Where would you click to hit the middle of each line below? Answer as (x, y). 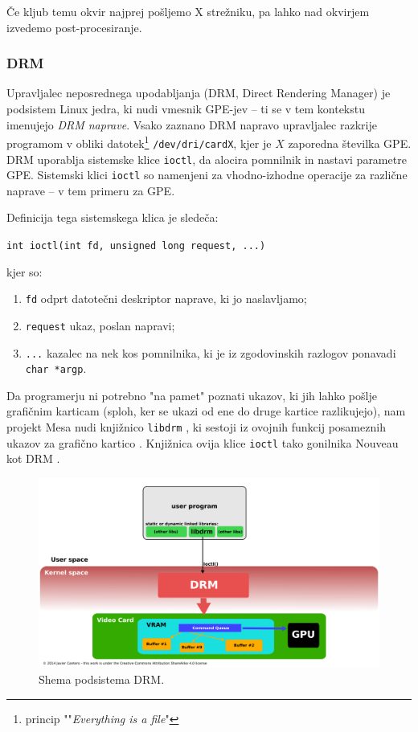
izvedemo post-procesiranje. (74, 27)
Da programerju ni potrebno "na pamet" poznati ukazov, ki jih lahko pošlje (192, 395)
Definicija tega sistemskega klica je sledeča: (113, 217)
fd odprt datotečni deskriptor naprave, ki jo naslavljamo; (166, 299)
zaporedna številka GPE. (350, 143)
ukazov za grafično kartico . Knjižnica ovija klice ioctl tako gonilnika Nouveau (203, 442)
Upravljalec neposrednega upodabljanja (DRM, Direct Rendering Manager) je (199, 93)
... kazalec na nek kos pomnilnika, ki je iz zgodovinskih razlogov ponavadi (211, 352)
